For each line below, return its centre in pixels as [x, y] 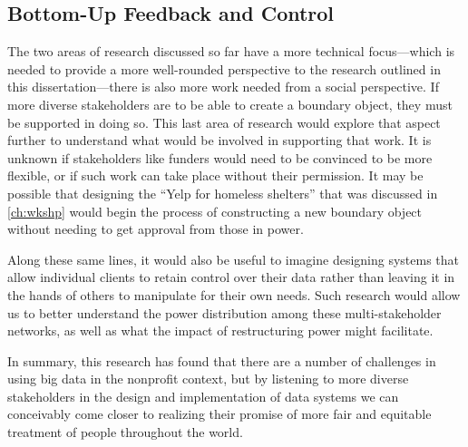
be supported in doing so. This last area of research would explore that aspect [224, 122]
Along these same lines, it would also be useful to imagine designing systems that [234, 259]
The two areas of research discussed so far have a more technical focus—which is [231, 51]
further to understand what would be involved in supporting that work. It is [219, 140]
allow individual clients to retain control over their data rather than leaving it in [231, 277]
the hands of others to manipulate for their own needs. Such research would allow [234, 294]
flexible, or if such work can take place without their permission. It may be [215, 175]
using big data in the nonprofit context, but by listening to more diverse [208, 379]
